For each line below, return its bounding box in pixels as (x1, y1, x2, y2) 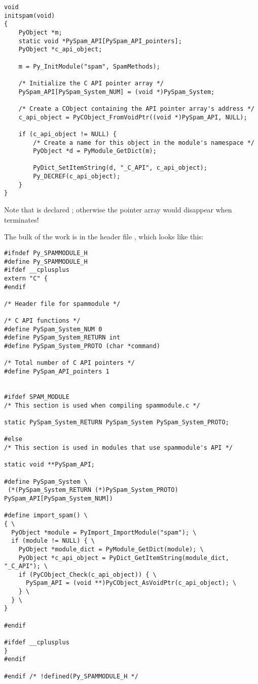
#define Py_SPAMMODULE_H (4, 258, 88, 265)
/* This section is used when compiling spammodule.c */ (4, 401, 200, 409)
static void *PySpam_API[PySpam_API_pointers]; (18, 37, 182, 45)
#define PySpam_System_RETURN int (4, 334, 121, 341)
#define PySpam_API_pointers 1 (4, 368, 109, 376)
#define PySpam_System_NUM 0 (4, 325, 102, 333)
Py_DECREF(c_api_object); (33, 173, 121, 180)
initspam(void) (4, 12, 55, 19)
